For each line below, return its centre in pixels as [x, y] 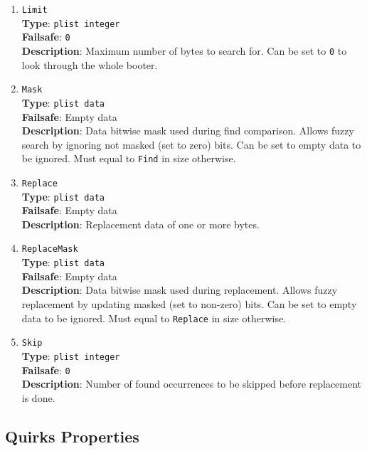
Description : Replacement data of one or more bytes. [140, 224]
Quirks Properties [72, 436]
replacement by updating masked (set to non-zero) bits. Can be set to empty [189, 303]
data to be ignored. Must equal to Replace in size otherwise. [154, 318]
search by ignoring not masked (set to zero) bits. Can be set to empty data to [191, 144]
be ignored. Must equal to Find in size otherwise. [129, 158]
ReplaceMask [50, 249]
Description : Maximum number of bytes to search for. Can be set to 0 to [184, 50]
